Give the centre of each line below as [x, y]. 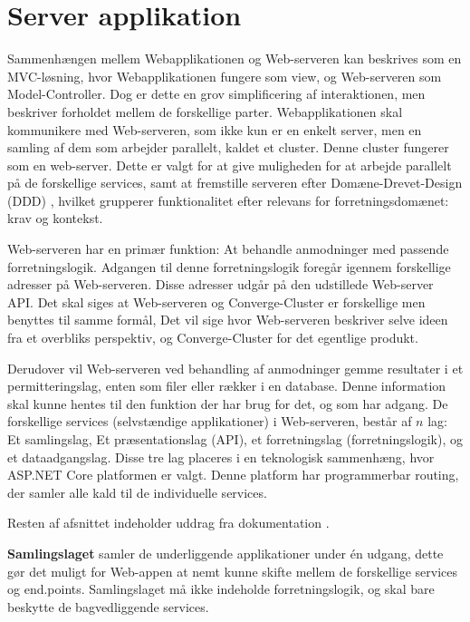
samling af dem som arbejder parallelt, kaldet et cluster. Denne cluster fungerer [228, 147]
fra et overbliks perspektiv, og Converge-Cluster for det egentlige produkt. [213, 338]
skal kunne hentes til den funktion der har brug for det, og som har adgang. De [228, 403]
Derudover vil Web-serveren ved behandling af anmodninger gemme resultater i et [235, 368]
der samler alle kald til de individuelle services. [137, 492]
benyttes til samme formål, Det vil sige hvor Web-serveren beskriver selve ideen [228, 320]
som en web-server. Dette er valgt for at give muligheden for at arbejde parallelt [230, 165]
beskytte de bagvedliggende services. [108, 606]
